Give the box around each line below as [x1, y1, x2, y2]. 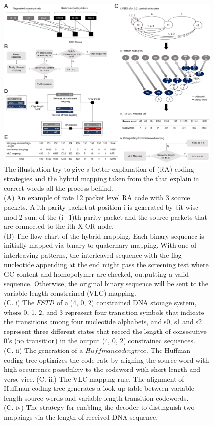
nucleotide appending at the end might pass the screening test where [4, 259, 209, 269]
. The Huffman [146, 345, 191, 355]
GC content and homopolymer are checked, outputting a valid [4, 269, 189, 279]
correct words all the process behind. [4, 183, 113, 193]
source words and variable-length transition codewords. [24, 392, 189, 403]
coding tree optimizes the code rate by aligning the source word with [4, 354, 209, 365]
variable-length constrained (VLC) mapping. [4, 288, 136, 298]
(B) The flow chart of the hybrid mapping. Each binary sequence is [4, 230, 204, 240]
